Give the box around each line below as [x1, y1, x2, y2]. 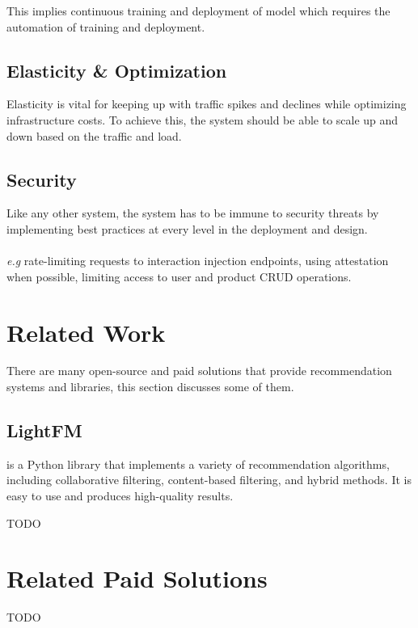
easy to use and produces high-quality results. [6, 487, 234, 504]
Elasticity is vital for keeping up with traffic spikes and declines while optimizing [6, 95, 407, 112]
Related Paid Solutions [6, 562, 268, 595]
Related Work [6, 315, 166, 348]
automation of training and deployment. [6, 18, 205, 35]
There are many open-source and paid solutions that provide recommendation [6, 362, 392, 379]
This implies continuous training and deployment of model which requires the [6, 2, 391, 19]
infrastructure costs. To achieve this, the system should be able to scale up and [6, 111, 399, 128]
